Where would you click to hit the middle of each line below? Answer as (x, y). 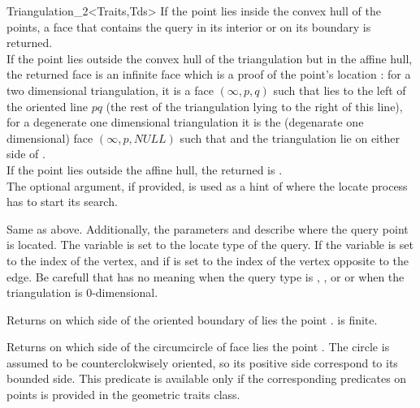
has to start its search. (62, 202)
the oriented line (47, 106)
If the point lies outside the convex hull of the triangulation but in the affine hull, (210, 58)
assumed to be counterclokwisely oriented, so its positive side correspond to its (202, 362)
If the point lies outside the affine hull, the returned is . (145, 169)
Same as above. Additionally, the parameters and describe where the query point (208, 228)
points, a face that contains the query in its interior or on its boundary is (189, 26)
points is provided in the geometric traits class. (123, 395)
